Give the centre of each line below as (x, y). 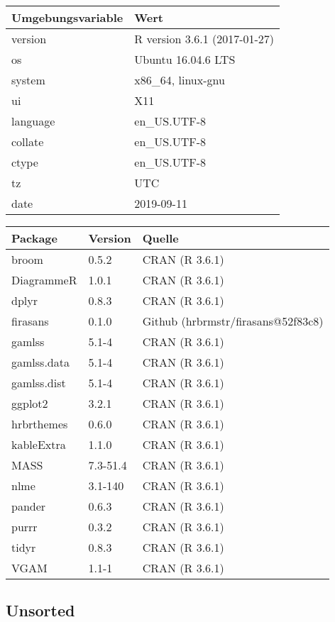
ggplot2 (30, 403)
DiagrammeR (44, 280)
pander (29, 506)
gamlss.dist (39, 383)
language (33, 121)
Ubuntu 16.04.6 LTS (185, 59)
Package (34, 238)
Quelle (160, 238)
